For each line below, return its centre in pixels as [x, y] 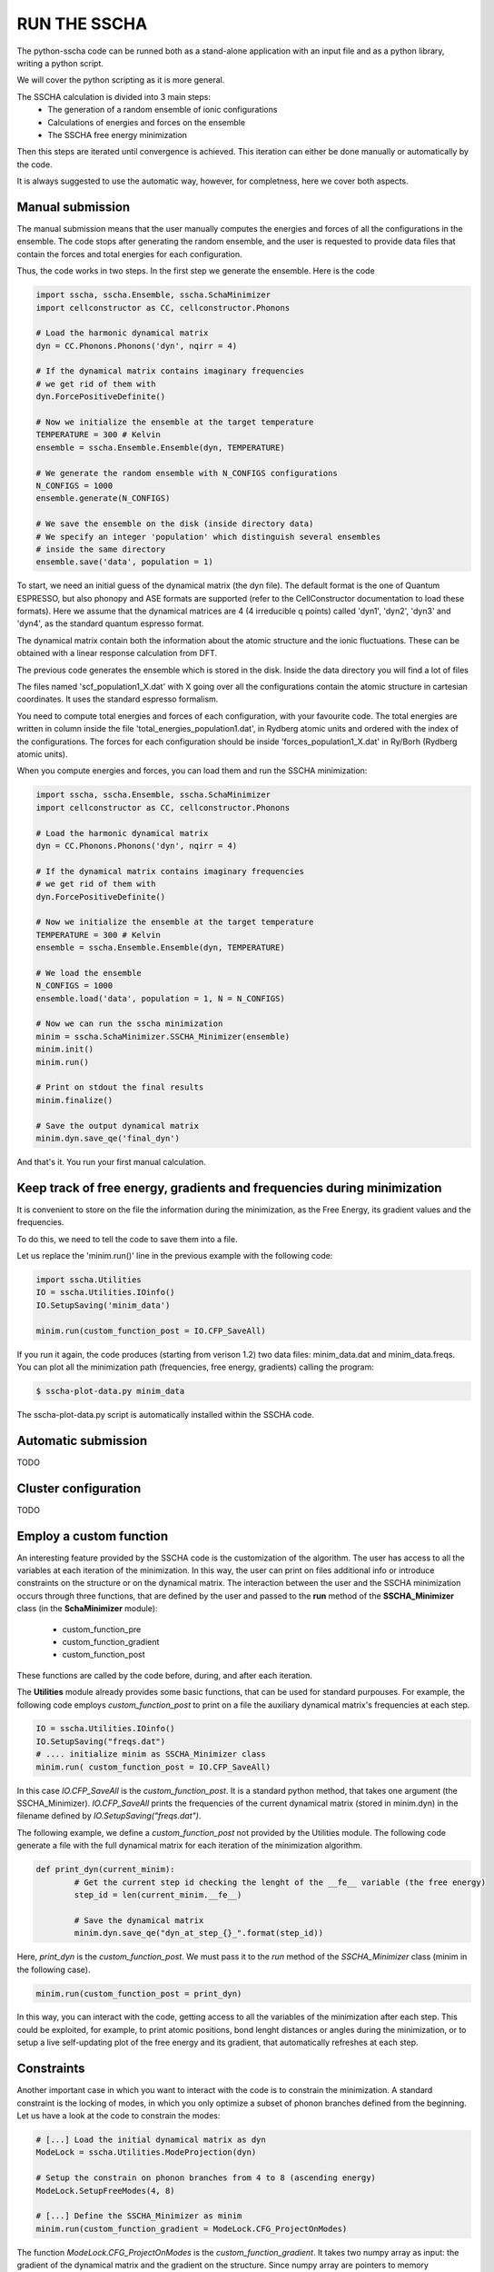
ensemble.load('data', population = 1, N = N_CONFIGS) [160, 998]
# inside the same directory [101, 549]
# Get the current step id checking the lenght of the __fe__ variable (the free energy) [280, 1882]
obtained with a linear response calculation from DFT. [117, 653]
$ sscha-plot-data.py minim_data [110, 1391]
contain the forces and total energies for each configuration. [129, 254]
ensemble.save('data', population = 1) [124, 562]
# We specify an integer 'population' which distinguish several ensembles [208, 537]
